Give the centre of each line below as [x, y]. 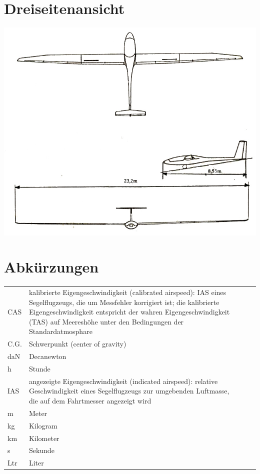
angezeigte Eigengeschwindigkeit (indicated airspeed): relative [123, 381]
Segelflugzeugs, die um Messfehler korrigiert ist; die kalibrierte [124, 302]
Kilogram [43, 425]
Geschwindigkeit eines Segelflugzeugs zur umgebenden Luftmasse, [129, 391]
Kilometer [44, 438]
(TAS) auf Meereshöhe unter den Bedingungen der [106, 321]
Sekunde [41, 450]
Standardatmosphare [60, 331]
